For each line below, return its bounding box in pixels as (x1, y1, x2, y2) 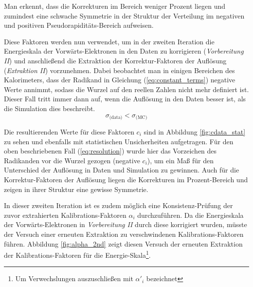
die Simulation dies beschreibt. (4, 103, 95, 113)
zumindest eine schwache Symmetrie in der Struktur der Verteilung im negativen (4, 10, 245, 20)
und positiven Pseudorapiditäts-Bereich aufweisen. (4, 20, 154, 30)
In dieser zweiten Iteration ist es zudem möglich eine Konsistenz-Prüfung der (4, 200, 233, 210)
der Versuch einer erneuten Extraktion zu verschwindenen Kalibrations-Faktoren (4, 229, 244, 239)
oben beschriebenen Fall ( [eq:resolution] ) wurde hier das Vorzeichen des (4, 146, 217, 156)
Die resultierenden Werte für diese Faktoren (4, 126, 134, 136)
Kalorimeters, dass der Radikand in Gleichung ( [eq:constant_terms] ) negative (4, 75, 235, 85)
